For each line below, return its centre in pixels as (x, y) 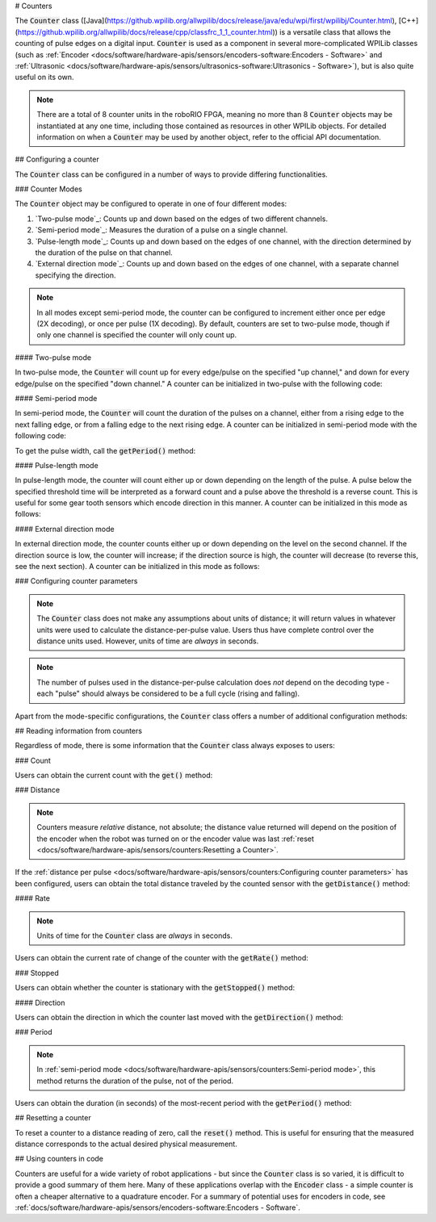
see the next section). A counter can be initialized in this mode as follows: (137, 567)
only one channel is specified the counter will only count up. (137, 335)
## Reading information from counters (79, 730)
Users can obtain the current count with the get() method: (114, 776)
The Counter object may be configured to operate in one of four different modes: (151, 204)
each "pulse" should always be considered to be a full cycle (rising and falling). (168, 693)
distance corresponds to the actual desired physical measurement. (126, 1144)
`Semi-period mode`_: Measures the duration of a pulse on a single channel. (161, 230)
